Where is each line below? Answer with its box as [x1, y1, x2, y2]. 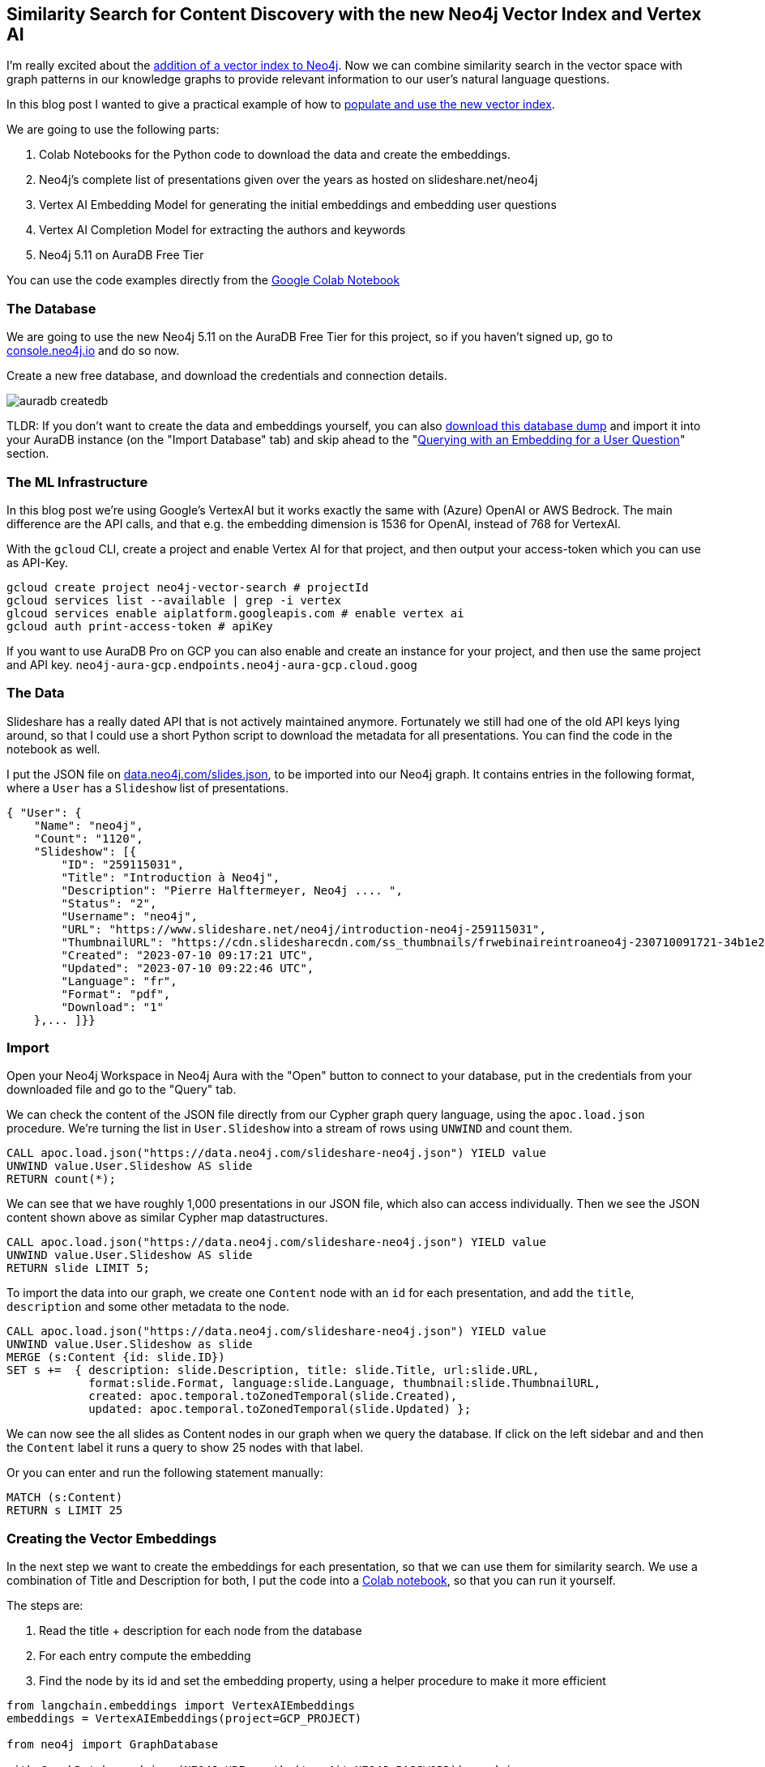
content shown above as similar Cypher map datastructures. [6, 1210, 328, 1225]
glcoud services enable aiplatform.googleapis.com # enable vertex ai [6, 606, 464, 620]
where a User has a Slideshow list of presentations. [6, 780, 288, 795]
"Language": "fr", [61, 974, 177, 988]
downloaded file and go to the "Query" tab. [6, 1082, 237, 1097]
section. [6, 446, 49, 461]
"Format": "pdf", [61, 987, 171, 1001]
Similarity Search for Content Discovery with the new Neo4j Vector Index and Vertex [6, 4, 702, 24]
